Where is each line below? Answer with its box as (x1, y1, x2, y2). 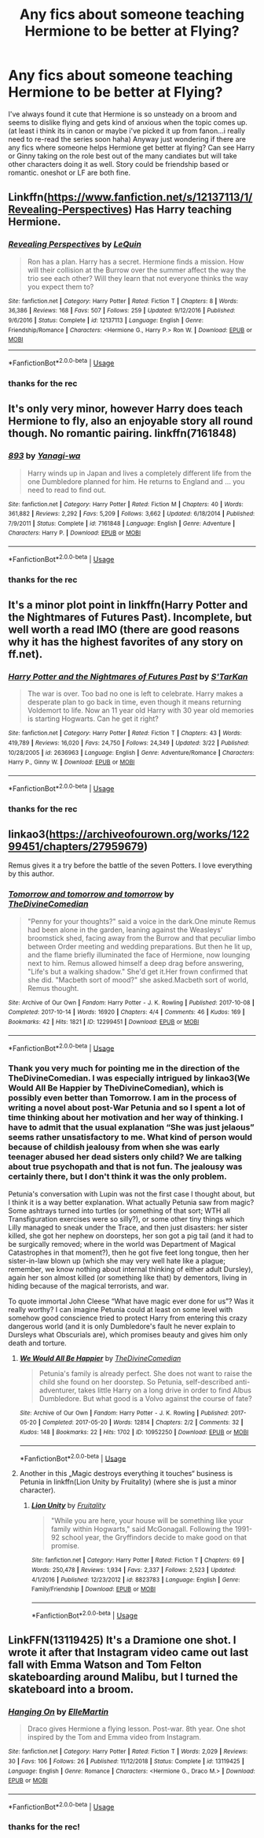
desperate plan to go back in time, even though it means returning (27, 697, 242, 707)
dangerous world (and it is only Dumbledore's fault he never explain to (8, 1321, 236, 1331)
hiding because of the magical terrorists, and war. (8, 1281, 169, 1290)
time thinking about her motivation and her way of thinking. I (8, 1112, 244, 1123)
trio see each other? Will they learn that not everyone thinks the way (27, 273, 249, 283)
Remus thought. (27, 983, 79, 993)
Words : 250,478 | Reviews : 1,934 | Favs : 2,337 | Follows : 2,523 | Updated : (31, 1566, 236, 1574)
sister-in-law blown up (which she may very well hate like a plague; (8, 1256, 226, 1265)
